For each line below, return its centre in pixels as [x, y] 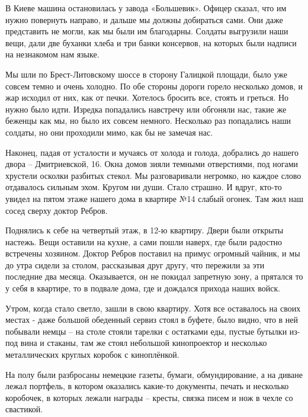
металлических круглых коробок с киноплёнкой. [92, 355]
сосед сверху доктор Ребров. [57, 210]
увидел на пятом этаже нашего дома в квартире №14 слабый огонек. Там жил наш [154, 198]
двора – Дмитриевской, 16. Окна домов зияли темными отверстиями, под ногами [152, 164]
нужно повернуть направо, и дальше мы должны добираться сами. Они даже [144, 19]
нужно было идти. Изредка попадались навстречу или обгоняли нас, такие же [146, 109]
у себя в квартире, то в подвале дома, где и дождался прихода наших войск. [143, 288]
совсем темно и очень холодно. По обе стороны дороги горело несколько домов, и [154, 86]
